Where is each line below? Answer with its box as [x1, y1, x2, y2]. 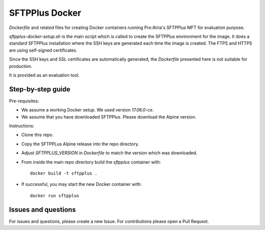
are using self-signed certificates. [9, 47, 78, 53]
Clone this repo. [21, 132, 54, 138]
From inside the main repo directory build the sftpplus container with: [21, 159, 161, 165]
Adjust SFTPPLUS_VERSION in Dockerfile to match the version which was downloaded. [21, 150, 198, 156]
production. [9, 63, 33, 69]
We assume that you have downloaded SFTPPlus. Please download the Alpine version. [21, 114, 196, 120]
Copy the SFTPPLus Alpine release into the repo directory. [21, 141, 139, 147]
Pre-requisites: [9, 98, 39, 104]
